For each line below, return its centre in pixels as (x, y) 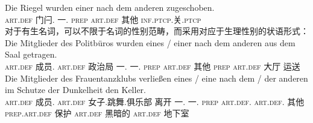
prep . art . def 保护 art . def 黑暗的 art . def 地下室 (97, 113)
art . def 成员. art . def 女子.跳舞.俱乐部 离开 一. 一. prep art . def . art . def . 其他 (155, 101)
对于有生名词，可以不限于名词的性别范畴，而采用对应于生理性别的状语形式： (157, 31)
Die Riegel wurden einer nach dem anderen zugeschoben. (110, 7)
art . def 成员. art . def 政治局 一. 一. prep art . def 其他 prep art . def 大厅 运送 (153, 66)
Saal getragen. (31, 54)
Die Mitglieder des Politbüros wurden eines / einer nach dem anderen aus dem (150, 42)
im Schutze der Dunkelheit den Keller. (75, 90)
